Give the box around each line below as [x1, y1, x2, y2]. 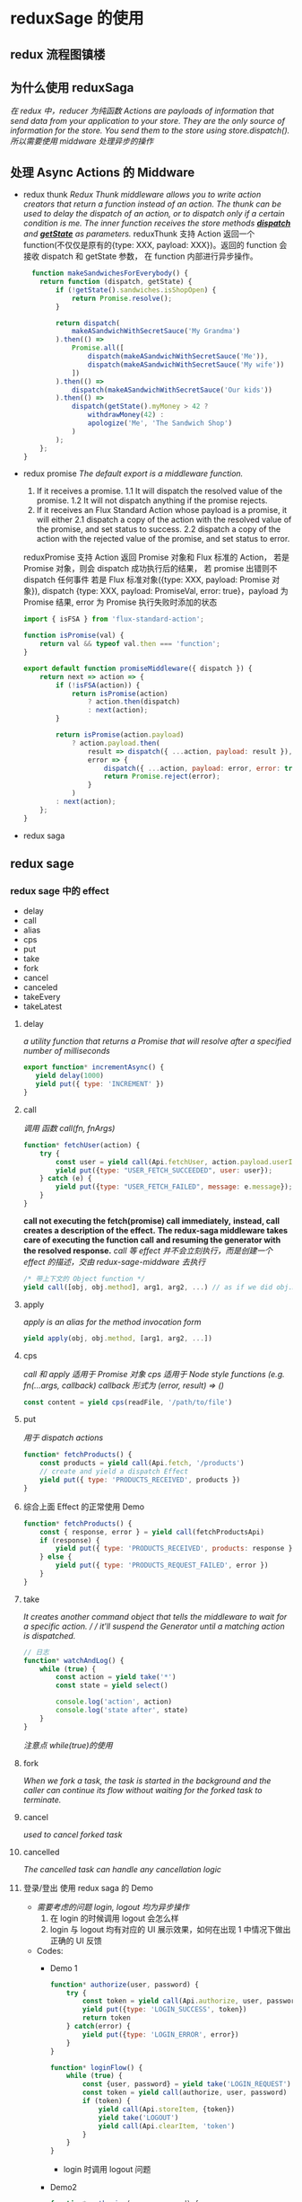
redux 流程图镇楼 [10, 47, 106, 62]
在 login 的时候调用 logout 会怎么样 [49, 1913, 179, 1923]
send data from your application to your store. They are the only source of [10, 116, 286, 127]
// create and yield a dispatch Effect [39, 1467, 189, 1476]
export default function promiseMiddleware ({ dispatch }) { [22, 664, 253, 673]
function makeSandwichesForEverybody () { [31, 269, 189, 279]
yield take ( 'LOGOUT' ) [98, 2113, 179, 2122]
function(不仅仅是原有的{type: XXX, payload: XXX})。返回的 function [22, 240, 277, 251]
